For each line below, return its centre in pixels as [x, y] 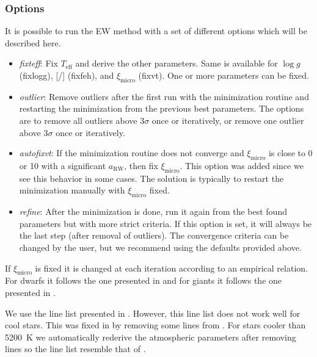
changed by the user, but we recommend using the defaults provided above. [160, 247]
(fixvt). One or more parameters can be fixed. [224, 75]
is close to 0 [290, 153]
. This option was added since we [242, 165]
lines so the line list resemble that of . [75, 349]
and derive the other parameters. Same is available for [177, 63]
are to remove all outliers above [78, 120]
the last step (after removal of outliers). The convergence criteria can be [154, 235]
